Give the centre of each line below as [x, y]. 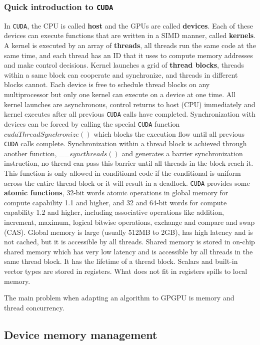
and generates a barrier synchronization [182, 153]
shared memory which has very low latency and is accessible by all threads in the [128, 251]
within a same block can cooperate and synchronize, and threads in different [121, 74]
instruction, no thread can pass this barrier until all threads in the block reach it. [129, 163]
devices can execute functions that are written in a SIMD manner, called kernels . [130, 35]
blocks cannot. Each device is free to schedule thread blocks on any [107, 84]
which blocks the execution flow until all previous [169, 133]
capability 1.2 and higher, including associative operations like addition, [114, 212]
